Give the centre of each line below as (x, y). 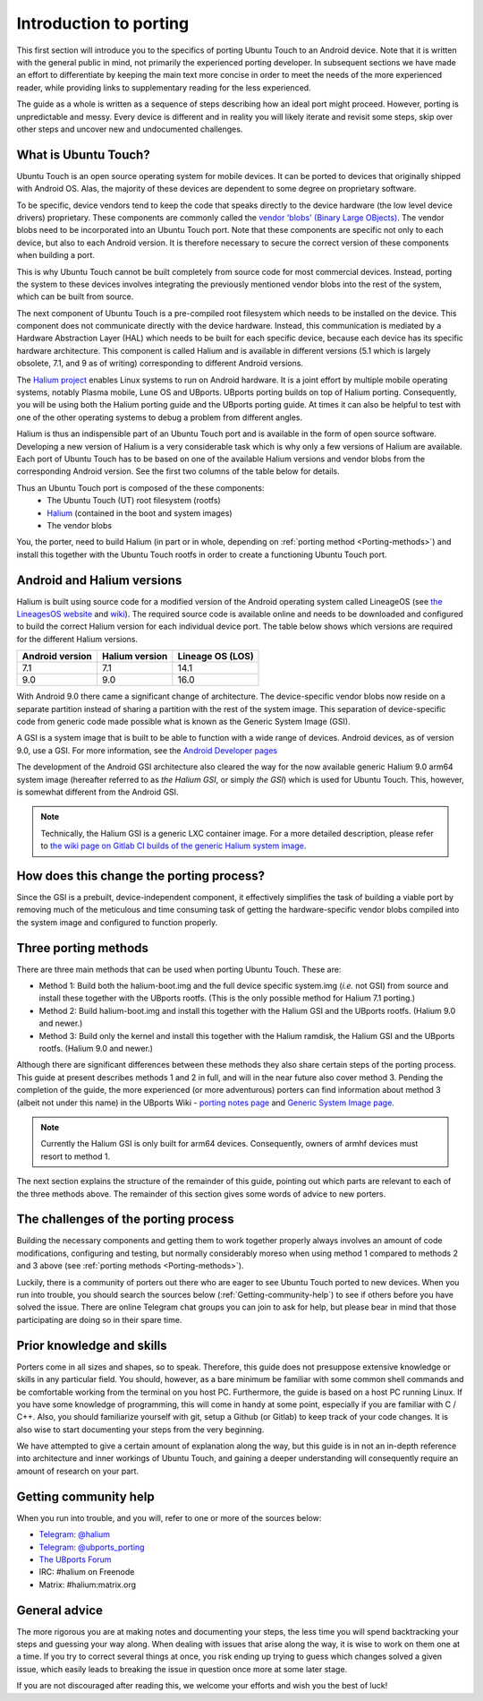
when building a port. (56, 255)
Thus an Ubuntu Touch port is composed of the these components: (140, 487)
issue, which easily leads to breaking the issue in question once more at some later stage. (182, 1669)
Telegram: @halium (75, 1534)
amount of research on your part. (77, 1471)
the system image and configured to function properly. (117, 922)
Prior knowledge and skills (92, 1345)
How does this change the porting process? (141, 876)
